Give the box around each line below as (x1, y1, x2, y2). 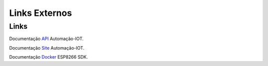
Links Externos (9, 7, 72, 18)
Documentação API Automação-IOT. (9, 36, 84, 42)
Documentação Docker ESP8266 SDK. (9, 54, 88, 60)
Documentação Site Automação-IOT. (9, 45, 84, 51)
